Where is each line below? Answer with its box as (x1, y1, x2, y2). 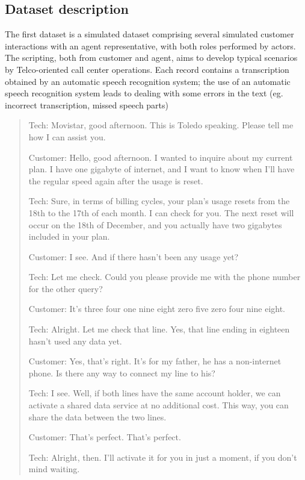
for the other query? (28, 282, 103, 295)
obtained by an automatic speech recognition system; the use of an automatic (5, 75, 291, 87)
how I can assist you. (28, 130, 106, 143)
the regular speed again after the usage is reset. (28, 174, 203, 187)
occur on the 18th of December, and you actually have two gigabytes (28, 218, 282, 231)
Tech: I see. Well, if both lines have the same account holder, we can (28, 387, 281, 399)
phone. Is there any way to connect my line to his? (28, 366, 215, 379)
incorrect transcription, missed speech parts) (5, 98, 169, 111)
